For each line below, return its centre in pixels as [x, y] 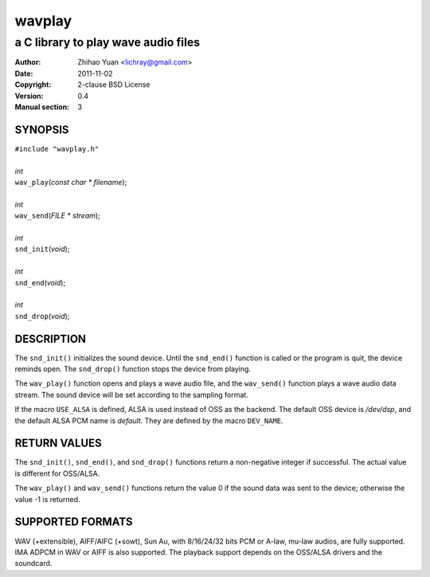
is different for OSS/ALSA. [57, 473]
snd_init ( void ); [42, 249]
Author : [28, 62]
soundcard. [33, 563]
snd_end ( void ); [40, 282]
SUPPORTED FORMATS [74, 522]
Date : [24, 73]
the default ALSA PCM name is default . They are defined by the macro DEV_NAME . [149, 420]
